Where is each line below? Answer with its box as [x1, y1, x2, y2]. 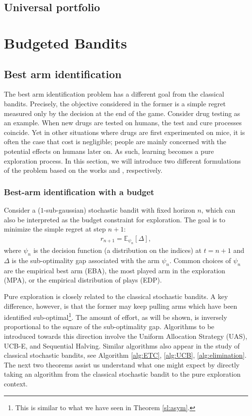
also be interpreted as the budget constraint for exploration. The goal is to [4, 214, 225, 224]
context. [4, 378, 28, 388]
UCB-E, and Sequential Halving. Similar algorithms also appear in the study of [4, 340, 240, 350]
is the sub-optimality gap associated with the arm [12, 255, 160, 265]
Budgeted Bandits [4, 33, 127, 52]
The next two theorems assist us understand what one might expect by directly [4, 359, 240, 369]
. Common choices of [169, 255, 231, 265]
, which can [201, 204, 236, 215]
